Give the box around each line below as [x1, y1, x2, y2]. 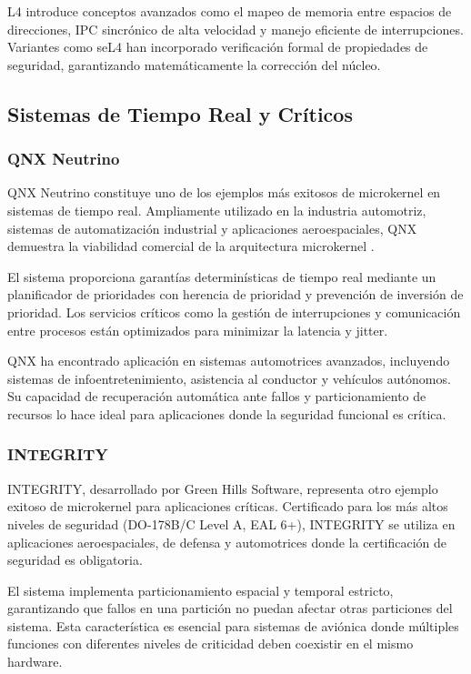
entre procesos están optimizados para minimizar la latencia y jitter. [7, 320, 388, 339]
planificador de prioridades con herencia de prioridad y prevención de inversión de [7, 285, 464, 304]
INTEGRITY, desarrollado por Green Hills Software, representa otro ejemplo [7, 478, 438, 498]
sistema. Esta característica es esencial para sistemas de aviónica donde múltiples [7, 616, 459, 635]
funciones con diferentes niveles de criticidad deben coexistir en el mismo [7, 634, 414, 653]
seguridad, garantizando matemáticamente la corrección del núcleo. [7, 55, 381, 74]
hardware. [7, 652, 63, 671]
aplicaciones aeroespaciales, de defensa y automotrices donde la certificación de [7, 532, 447, 551]
